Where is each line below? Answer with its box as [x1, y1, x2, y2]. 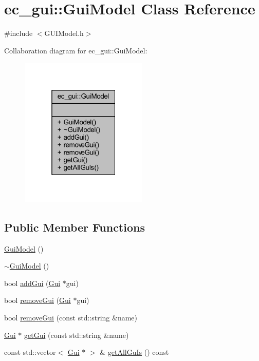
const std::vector [4, 347, 56, 357]
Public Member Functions [4, 219, 145, 235]
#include [4, 28, 33, 39]
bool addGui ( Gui [4, 277, 61, 288]
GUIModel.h [44, 28, 84, 39]
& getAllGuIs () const [100, 347, 169, 357]
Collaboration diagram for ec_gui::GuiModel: [4, 45, 147, 55]
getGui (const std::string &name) [24, 329, 129, 340]
